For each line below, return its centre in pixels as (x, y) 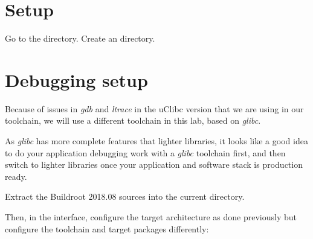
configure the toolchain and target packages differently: (107, 228)
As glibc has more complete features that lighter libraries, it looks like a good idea (156, 141)
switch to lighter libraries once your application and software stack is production (154, 164)
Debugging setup (76, 79)
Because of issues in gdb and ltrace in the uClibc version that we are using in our (154, 108)
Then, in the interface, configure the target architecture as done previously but (151, 217)
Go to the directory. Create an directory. (80, 38)
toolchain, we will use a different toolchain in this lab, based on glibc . (133, 120)
